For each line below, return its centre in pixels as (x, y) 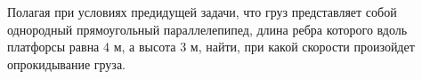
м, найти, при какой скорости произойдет (302, 47)
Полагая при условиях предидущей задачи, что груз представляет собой (202, 12)
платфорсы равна (53, 47)
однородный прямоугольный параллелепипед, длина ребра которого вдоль (207, 29)
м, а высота (145, 47)
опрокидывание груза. (67, 63)
